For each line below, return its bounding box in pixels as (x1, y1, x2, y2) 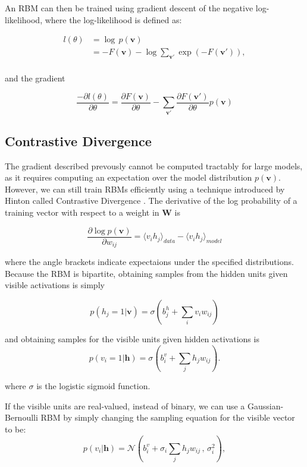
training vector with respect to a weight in (5, 206, 159, 219)
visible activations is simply (5, 279, 105, 291)
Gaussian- (247, 399, 284, 412)
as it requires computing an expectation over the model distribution (5, 171, 252, 184)
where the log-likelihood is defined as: (45, 13, 182, 26)
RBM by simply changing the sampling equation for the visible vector (40, 411, 295, 424)
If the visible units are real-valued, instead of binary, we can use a (5, 399, 245, 412)
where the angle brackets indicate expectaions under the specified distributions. (5, 255, 294, 268)
